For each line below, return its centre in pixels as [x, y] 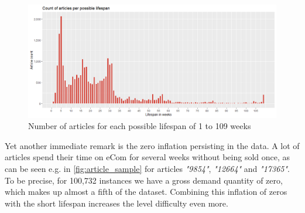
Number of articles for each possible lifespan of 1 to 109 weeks [140, 126]
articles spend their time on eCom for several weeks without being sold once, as [148, 157]
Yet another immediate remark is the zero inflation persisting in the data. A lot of [152, 145]
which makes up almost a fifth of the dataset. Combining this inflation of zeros [146, 192]
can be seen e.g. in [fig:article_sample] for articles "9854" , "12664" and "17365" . [147, 168]
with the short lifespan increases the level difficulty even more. [116, 203]
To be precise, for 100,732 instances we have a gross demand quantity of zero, [144, 180]
